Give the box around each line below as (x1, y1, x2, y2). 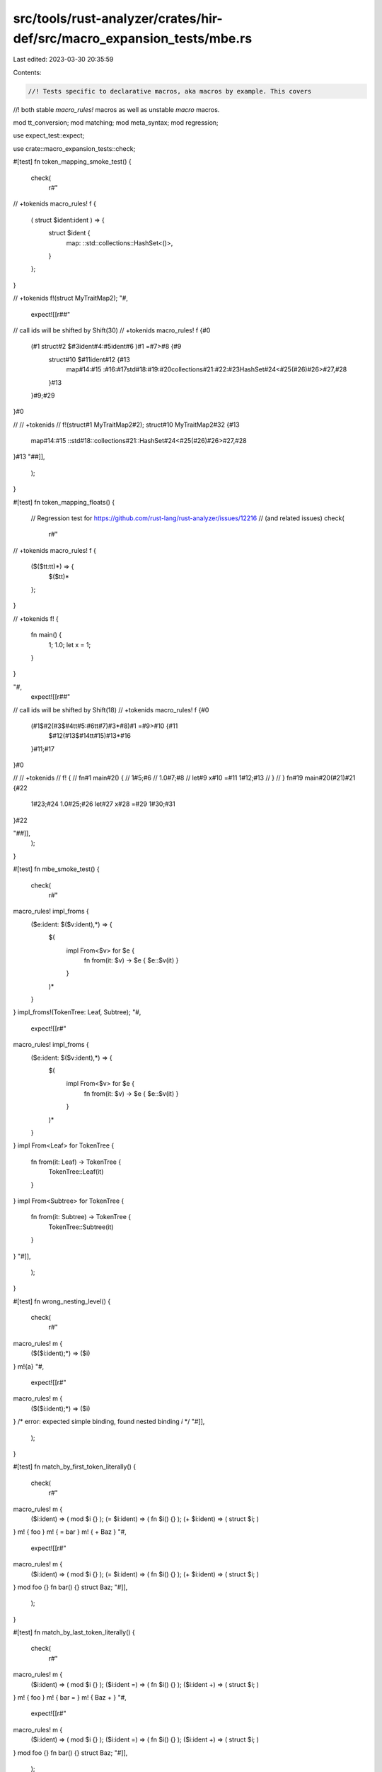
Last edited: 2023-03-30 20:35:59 (13, 55, 114, 64)
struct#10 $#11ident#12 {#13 (48, 355, 130, 364)
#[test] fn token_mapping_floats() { (13, 498, 115, 506)
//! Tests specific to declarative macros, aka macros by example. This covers (28, 87, 312, 95)
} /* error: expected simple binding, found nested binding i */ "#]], (13, 1418, 205, 1426)
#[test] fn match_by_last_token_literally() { (13, 1628, 136, 1637)
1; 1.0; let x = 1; (48, 640, 91, 649)
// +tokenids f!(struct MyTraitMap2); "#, (13, 294, 129, 303)
